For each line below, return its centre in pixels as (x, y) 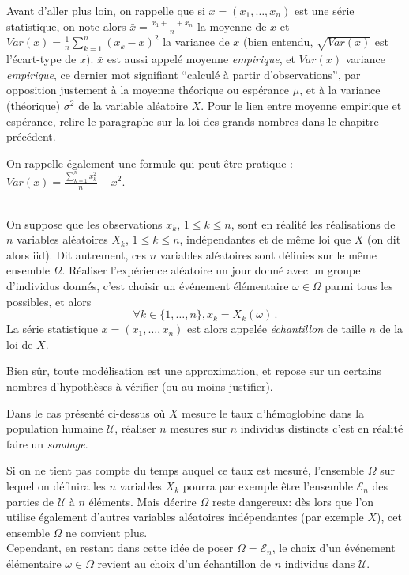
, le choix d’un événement (334, 548)
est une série (324, 10)
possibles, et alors (49, 301)
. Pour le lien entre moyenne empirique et (301, 105)
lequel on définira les (56, 485)
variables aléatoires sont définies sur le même (268, 254)
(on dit (384, 239)
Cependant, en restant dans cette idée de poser (120, 548)
